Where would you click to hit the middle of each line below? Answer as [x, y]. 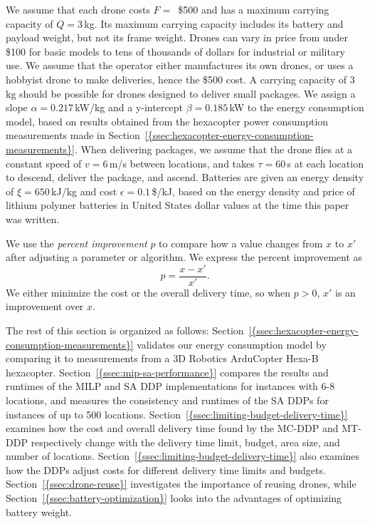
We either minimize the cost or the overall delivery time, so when [148, 292]
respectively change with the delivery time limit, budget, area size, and [185, 442]
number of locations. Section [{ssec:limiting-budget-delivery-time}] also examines [183, 456]
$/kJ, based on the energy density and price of [253, 191]
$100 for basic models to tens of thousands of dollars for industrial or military [175, 51]
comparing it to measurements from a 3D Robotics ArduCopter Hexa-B [162, 358]
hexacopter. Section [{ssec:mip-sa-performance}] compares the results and [167, 372]
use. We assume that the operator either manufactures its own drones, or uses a [180, 65]
